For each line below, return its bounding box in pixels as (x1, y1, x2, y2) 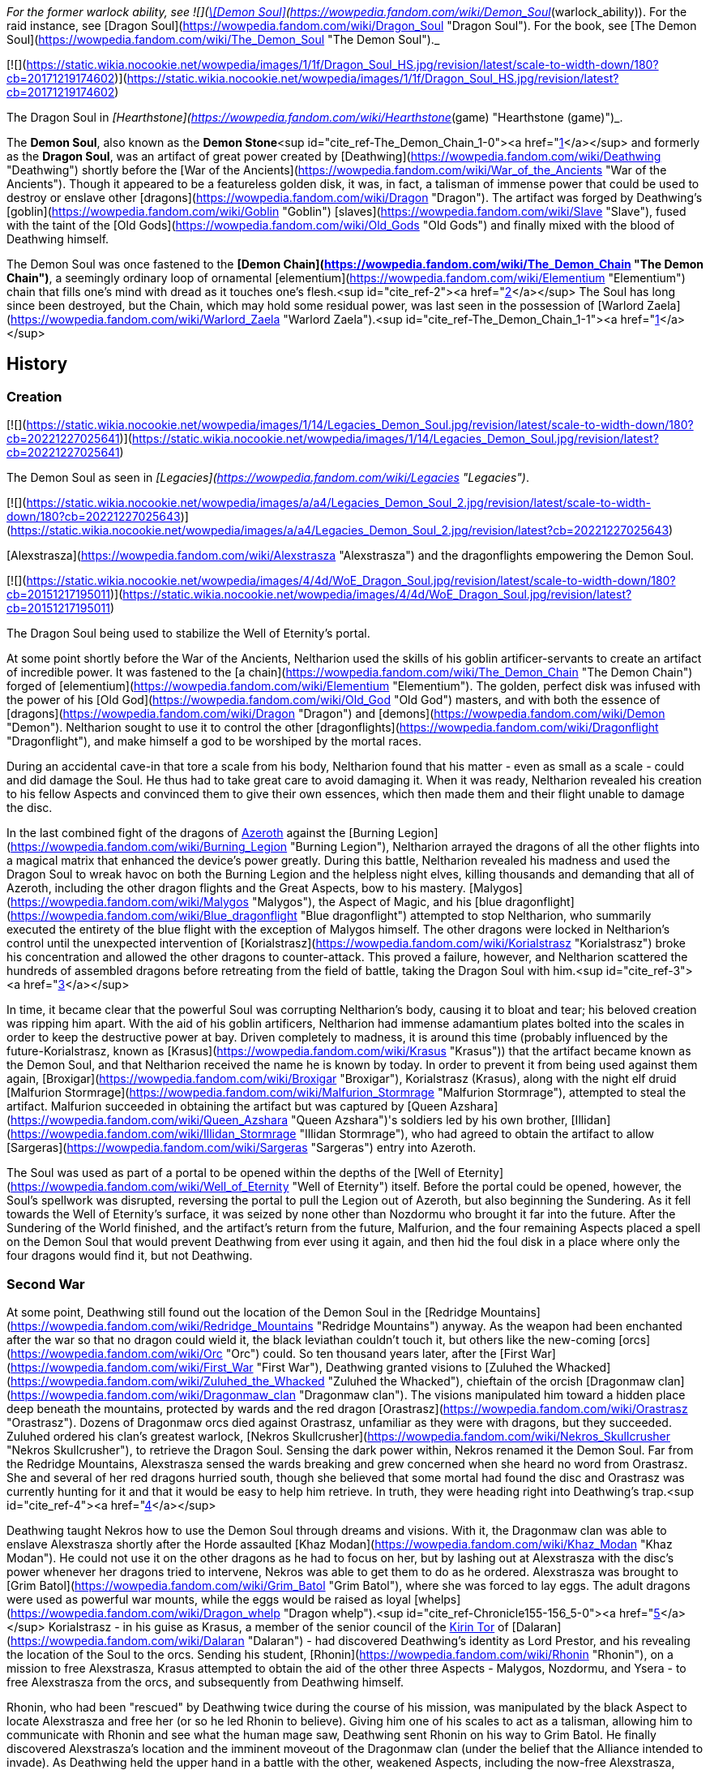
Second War (6, 1275, 85, 1292)
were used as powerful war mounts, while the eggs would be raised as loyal (6, 1592, 411, 1606)
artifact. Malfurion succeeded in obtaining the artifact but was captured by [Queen (6, 1099, 447, 1114)
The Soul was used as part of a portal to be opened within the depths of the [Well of (6, 1166, 456, 1180)
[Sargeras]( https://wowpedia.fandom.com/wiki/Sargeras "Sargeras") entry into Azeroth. (6, 1141, 477, 1155)
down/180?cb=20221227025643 (6, 509, 181, 524)
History (6, 354, 68, 375)
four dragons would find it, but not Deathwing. (6, 1248, 253, 1263)
